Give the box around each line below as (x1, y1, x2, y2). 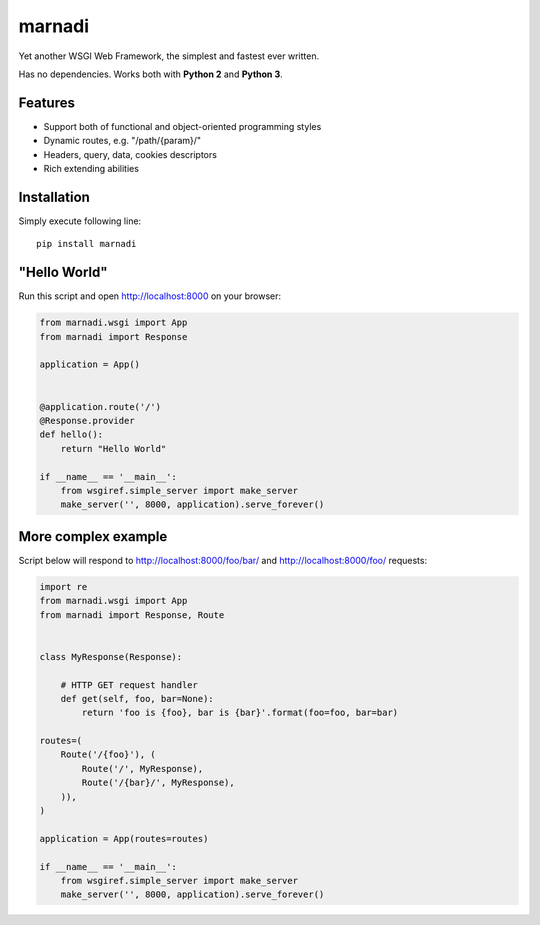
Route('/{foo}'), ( (60, 749, 157, 760)
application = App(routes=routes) (39, 833, 209, 844)
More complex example (18, 528, 168, 545)
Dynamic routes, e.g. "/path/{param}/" (43, 135, 202, 147)
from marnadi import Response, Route (39, 609, 225, 620)
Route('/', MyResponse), (81, 763, 204, 774)
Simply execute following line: (18, 215, 142, 227)
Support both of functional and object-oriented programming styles (43, 120, 322, 132)
